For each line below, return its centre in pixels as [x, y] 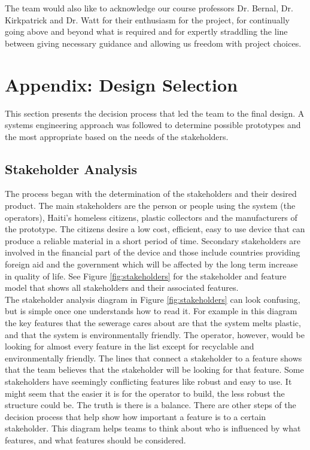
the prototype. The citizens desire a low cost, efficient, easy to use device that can [155, 229]
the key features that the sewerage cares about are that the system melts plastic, [153, 323]
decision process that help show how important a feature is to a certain [136, 416]
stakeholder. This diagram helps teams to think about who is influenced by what [153, 428]
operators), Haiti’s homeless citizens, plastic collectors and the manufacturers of [151, 217]
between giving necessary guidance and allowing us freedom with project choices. [153, 43]
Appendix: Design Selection [121, 84]
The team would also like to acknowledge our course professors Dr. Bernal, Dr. [149, 8]
